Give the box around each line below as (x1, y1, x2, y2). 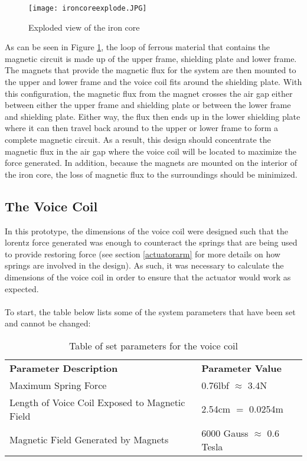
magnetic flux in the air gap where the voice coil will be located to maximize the (5, 145, 296, 157)
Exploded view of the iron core (28, 21, 140, 33)
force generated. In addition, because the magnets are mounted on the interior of (5, 156, 298, 169)
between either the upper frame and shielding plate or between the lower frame (5, 99, 291, 111)
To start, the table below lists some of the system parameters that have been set (5, 305, 296, 318)
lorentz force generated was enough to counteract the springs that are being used (5, 236, 298, 249)
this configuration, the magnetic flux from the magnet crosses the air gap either (5, 87, 293, 99)
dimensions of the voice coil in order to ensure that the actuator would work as (5, 270, 291, 283)
